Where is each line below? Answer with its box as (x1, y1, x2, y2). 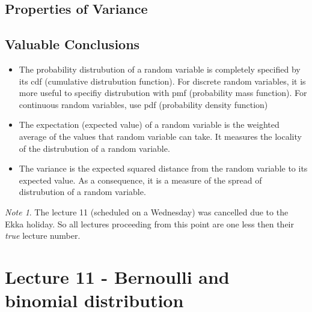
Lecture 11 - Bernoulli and (5, 264, 230, 289)
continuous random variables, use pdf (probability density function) (19, 98, 268, 110)
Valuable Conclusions (5, 35, 140, 53)
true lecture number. (5, 229, 81, 242)
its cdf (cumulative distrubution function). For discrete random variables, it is (19, 74, 306, 87)
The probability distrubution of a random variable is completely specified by (19, 62, 301, 75)
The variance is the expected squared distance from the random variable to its (19, 162, 308, 175)
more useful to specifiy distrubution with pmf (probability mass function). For (19, 86, 307, 99)
